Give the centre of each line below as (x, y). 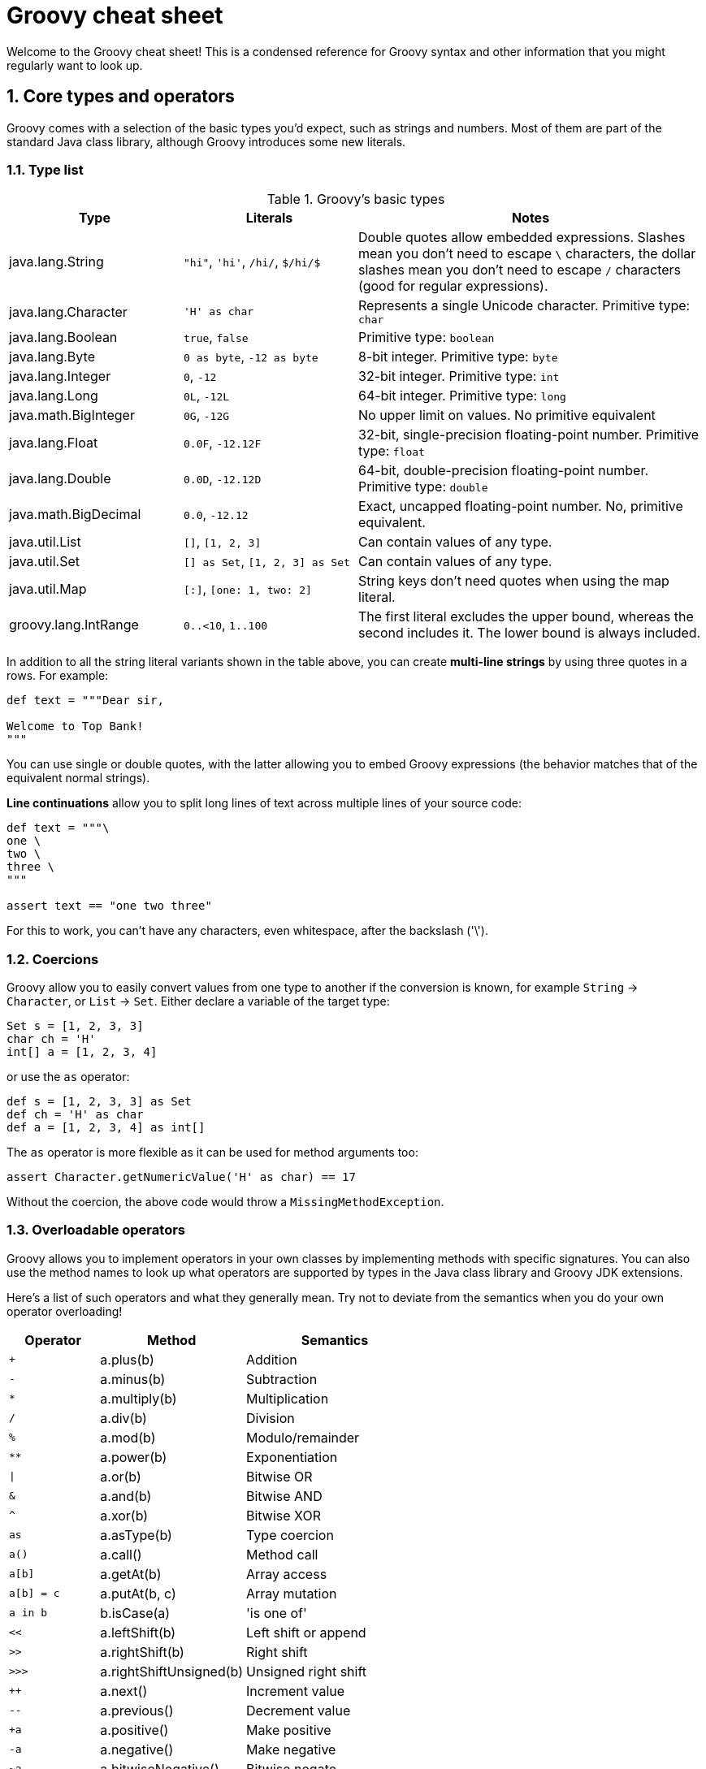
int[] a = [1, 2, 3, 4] (82, 1052)
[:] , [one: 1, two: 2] (248, 589)
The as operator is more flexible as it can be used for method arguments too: (212, 1153)
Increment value (296, 1691)
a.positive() (134, 1730)
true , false (216, 337)
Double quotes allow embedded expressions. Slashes (522, 238)
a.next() (124, 1691)
